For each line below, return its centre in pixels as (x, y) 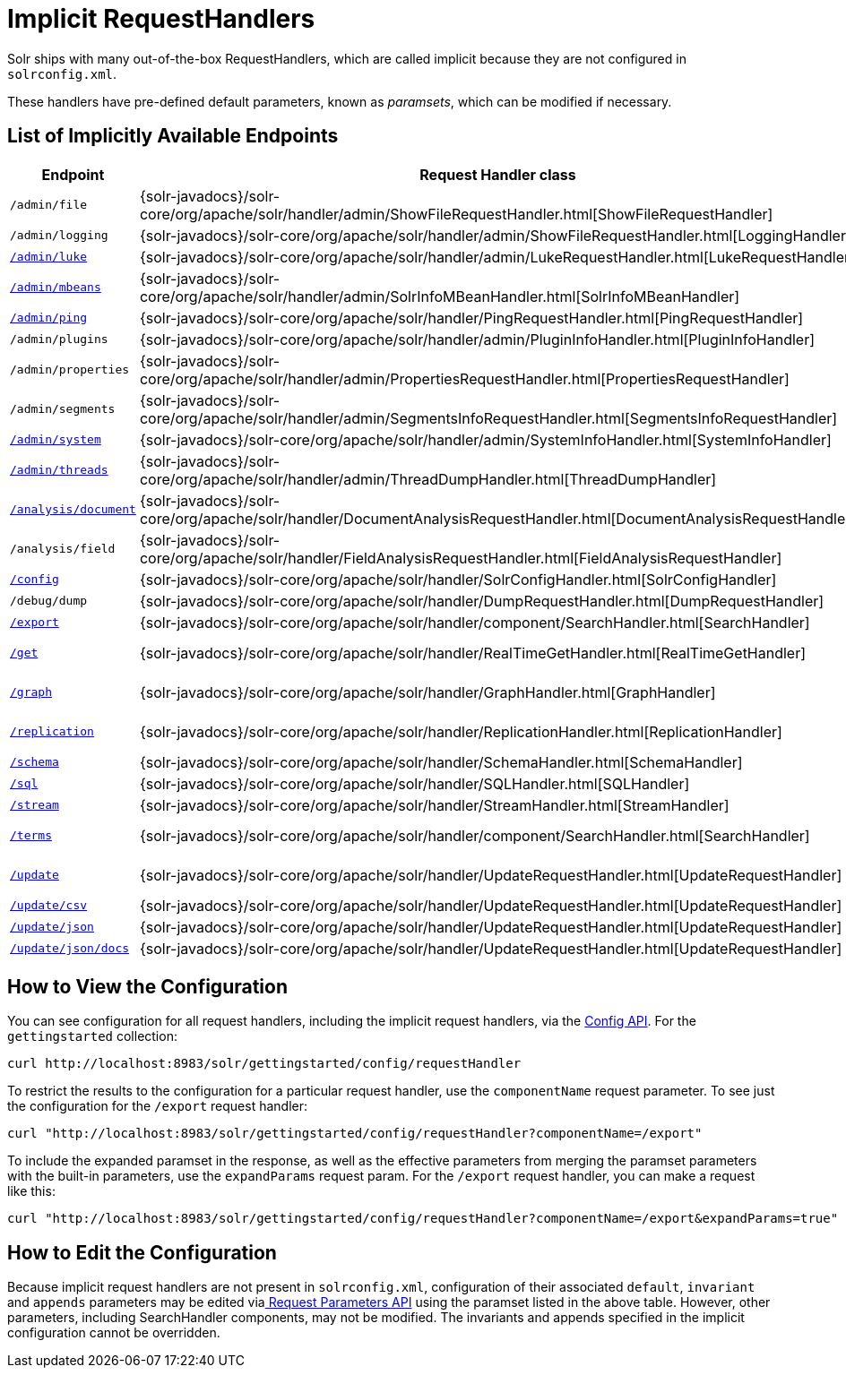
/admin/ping (49, 318)
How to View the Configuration (148, 987)
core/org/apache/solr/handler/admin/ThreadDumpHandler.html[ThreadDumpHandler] (428, 479)
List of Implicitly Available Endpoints (173, 136)
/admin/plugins (59, 339)
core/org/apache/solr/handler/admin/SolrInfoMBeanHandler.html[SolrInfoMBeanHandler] (440, 296)
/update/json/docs (70, 949)
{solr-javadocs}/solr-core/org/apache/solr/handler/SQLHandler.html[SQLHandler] (414, 783)
